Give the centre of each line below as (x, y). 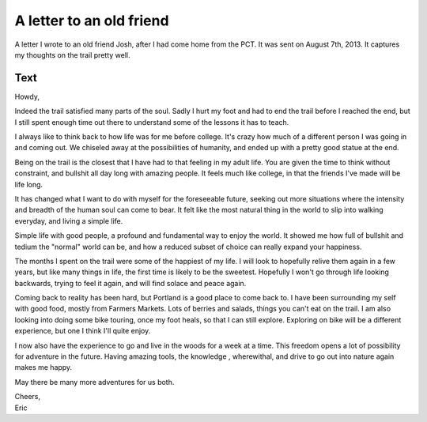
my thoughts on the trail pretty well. (72, 55)
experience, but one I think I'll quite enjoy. (83, 331)
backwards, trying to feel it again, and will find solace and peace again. (130, 283)
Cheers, (28, 397)
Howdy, (27, 96)
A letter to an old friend (92, 21)
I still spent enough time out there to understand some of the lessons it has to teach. (152, 122)
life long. (29, 184)
